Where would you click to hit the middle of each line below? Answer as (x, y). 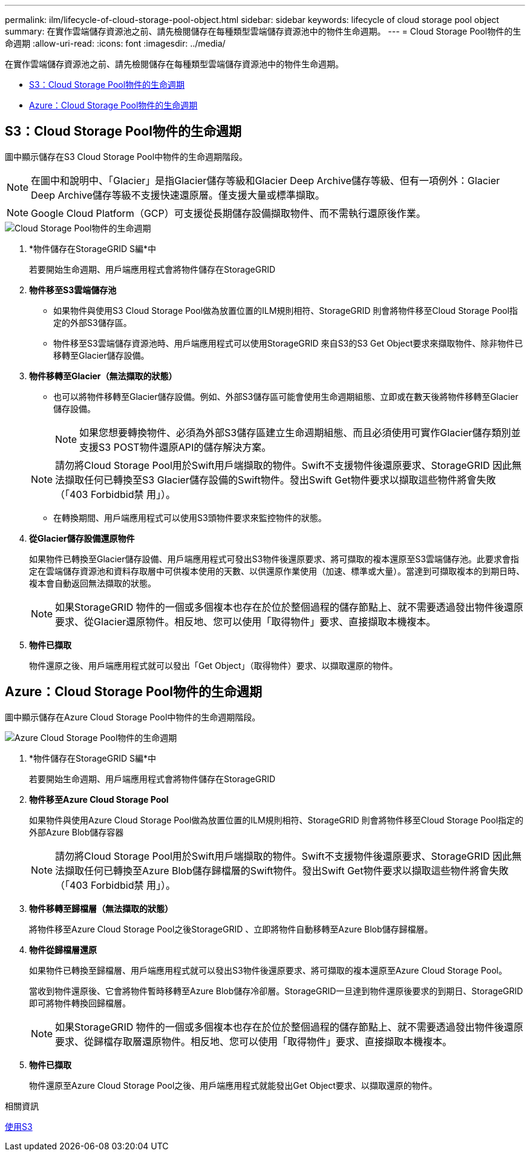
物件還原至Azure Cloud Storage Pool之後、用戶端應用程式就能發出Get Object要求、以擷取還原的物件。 (233, 1085)
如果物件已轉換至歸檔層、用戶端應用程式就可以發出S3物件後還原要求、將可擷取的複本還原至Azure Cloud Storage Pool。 (268, 970)
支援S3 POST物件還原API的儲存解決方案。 (175, 447)
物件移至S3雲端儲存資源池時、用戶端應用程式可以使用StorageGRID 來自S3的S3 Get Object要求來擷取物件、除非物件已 (288, 343)
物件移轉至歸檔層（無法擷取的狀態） (101, 908)
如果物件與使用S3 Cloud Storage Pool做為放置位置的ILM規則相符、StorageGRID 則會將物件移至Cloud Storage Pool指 (286, 310)
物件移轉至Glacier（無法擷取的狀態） (103, 376)
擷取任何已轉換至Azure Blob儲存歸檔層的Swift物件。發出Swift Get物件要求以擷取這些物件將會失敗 (287, 870)
